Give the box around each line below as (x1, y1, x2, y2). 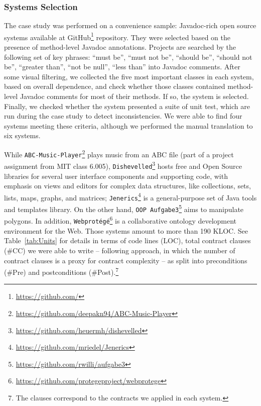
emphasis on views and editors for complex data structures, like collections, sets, (4, 180, 251, 191)
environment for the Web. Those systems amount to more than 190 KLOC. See (4, 225, 248, 236)
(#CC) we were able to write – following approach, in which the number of (4, 245, 235, 255)
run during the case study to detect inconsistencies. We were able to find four (4, 111, 242, 121)
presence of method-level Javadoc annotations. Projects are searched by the (4, 42, 236, 52)
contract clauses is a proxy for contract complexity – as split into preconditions (4, 255, 247, 265)
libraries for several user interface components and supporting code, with (4, 170, 228, 181)
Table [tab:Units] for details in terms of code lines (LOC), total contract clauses (4, 235, 251, 246)
